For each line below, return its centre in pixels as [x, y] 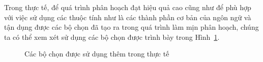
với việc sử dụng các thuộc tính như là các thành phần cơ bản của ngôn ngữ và [128, 17]
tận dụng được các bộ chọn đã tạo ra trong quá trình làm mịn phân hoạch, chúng [131, 27]
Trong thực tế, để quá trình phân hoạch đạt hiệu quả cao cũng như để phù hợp [128, 7]
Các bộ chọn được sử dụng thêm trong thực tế [97, 54]
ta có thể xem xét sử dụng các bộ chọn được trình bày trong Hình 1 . [112, 37]
